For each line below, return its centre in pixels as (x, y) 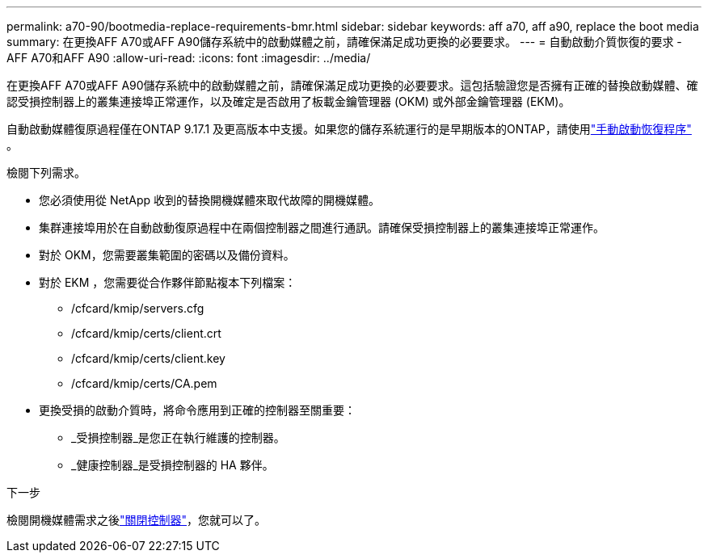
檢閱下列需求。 (46, 172)
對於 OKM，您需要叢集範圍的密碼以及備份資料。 (167, 255)
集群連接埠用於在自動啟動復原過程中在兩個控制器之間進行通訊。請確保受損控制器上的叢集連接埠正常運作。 (322, 227)
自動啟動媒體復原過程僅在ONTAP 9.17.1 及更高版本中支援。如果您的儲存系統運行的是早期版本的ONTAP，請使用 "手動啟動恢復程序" (349, 129)
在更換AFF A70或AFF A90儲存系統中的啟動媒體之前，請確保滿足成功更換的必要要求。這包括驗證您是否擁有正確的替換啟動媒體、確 (352, 85)
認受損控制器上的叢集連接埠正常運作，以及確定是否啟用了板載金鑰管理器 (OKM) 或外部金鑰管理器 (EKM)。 (289, 101)
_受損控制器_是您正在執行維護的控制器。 (178, 437)
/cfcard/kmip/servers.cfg (138, 308)
